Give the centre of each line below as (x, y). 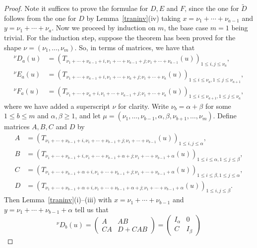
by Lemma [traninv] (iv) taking (133, 18)
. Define (225, 116)
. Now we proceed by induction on (104, 28)
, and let (88, 116)
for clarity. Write (144, 106)
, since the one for (212, 8)
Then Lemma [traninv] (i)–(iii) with (58, 200)
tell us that (92, 209)
